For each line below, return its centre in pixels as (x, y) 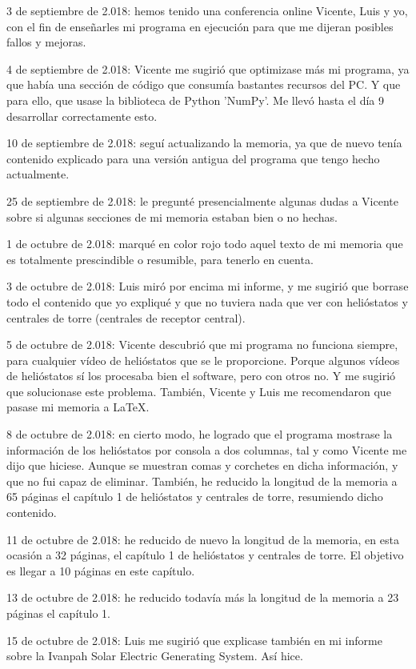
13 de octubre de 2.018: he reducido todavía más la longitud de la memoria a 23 (203, 597)
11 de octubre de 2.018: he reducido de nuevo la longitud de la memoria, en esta (203, 539)
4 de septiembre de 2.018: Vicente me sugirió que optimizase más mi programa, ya (208, 68)
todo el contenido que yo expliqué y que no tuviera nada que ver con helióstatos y (207, 301)
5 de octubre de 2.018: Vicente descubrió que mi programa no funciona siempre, (202, 345)
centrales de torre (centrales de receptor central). (126, 317)
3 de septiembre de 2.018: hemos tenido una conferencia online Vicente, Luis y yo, (207, 10)
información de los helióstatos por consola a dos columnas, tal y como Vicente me (207, 449)
